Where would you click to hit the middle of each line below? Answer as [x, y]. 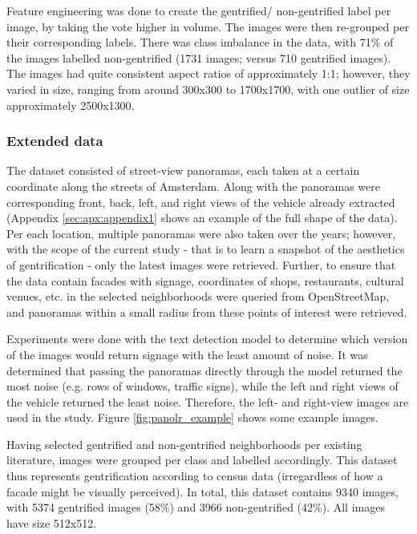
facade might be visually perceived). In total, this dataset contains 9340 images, [202, 491]
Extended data [55, 141]
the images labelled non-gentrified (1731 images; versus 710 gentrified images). [199, 57]
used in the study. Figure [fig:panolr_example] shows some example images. [192, 417]
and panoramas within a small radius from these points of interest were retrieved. [207, 311]
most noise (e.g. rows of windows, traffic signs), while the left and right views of [202, 386]
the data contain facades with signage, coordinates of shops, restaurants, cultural [205, 280]
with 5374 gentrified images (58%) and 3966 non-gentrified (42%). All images [196, 507]
